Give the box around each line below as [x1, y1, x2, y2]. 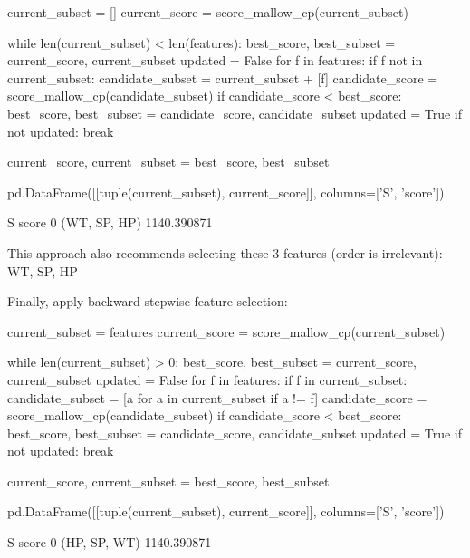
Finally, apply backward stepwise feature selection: [7, 292, 288, 311]
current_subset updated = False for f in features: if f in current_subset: [7, 370, 408, 389]
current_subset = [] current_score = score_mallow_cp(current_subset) [7, 3, 408, 21]
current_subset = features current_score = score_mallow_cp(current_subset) [7, 322, 446, 341]
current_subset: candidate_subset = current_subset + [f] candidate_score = [7, 68, 438, 87]
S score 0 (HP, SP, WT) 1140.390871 [7, 533, 212, 552]
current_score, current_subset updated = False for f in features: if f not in [7, 51, 423, 70]
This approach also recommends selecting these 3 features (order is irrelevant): [7, 243, 443, 262]
